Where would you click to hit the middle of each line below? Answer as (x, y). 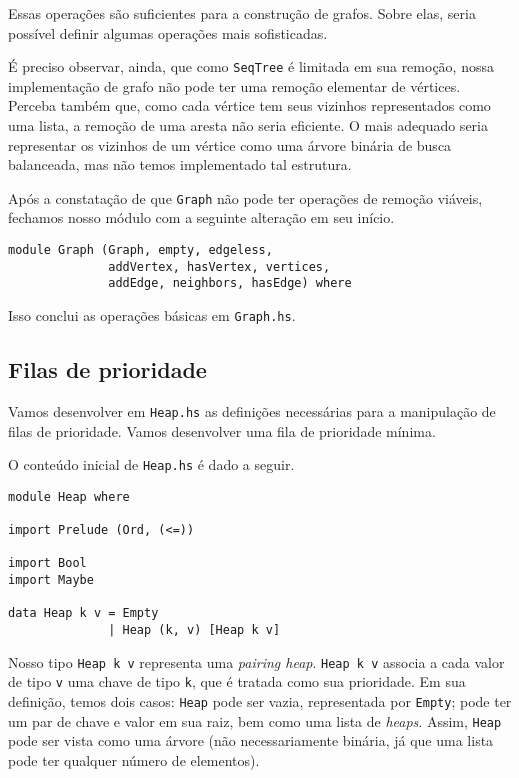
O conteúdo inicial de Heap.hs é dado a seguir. (151, 464)
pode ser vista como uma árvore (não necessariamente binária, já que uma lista (251, 740)
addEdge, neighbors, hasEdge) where (230, 283)
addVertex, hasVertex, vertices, (219, 266)
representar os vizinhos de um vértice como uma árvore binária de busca (230, 144)
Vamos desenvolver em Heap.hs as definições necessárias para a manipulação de (252, 410)
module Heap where (69, 496)
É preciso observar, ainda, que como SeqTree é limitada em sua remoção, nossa (251, 66)
